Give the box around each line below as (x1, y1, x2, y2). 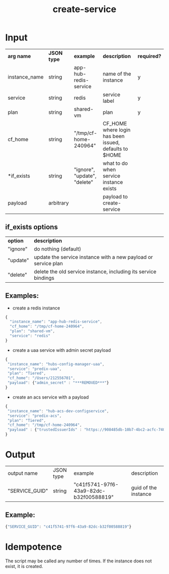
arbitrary (48, 199, 69, 206)
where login (103, 126, 131, 133)
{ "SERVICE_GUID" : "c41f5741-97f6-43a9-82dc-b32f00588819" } (5, 524, 132, 529)
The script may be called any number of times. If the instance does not (5, 558, 152, 564)
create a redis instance (12, 305, 60, 311)
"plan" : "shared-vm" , (10, 329, 55, 334)
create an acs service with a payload (12, 394, 89, 400)
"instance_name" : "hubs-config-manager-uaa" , (7, 361, 105, 366)
